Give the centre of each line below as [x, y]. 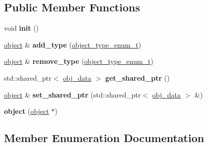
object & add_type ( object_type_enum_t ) [73, 44]
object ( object [27, 111]
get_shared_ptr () [138, 77]
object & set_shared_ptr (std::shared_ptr [72, 94]
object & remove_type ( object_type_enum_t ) [79, 61]
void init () [22, 28]
